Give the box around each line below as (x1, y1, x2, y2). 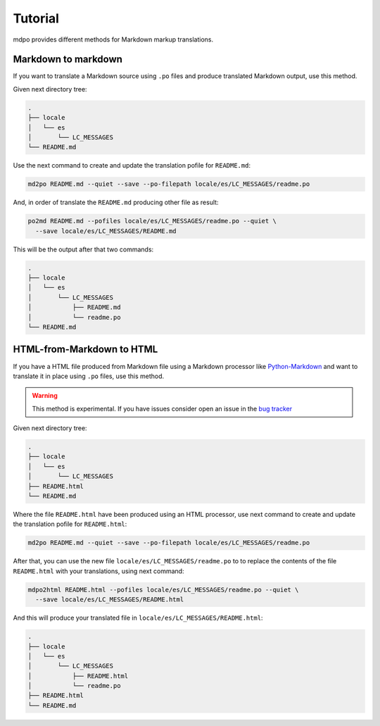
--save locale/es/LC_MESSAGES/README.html (35, 596, 184, 603)
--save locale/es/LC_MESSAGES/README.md (35, 227, 177, 235)
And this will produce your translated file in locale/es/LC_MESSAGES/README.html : (13, 613, 263, 622)
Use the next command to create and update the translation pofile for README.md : (13, 161, 251, 170)
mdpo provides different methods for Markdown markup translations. (13, 35, 214, 44)
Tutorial (13, 11, 60, 26)
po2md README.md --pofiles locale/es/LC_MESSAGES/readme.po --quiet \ (27, 217, 277, 225)
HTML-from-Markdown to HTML (13, 344, 158, 356)
